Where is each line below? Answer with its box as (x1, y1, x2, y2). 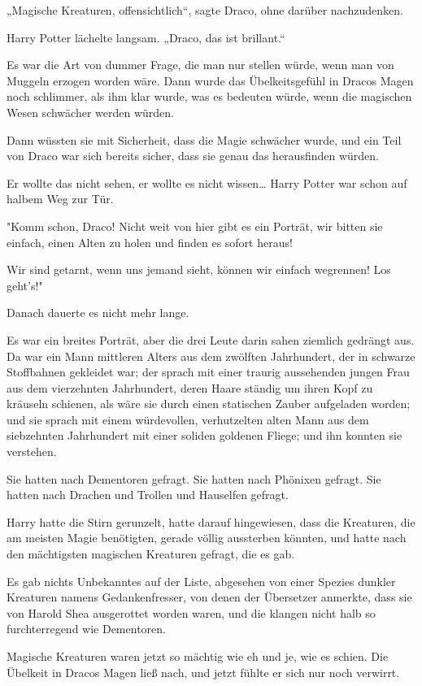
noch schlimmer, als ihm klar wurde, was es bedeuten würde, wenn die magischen (7, 88, 412, 105)
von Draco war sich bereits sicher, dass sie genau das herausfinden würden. (7, 147, 379, 164)
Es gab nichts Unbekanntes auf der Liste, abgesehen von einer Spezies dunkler (7, 572, 396, 589)
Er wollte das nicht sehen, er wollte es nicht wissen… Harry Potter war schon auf (7, 174, 407, 191)
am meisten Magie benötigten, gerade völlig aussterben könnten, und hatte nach (7, 529, 407, 546)
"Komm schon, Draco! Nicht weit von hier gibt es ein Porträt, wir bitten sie (7, 217, 383, 234)
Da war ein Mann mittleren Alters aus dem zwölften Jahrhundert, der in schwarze (7, 347, 415, 364)
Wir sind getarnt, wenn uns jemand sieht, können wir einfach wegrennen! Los (7, 261, 391, 278)
